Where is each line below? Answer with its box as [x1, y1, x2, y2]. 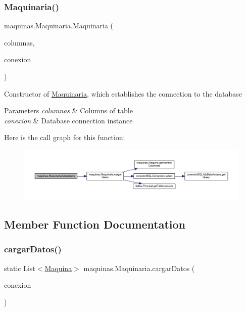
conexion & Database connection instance [4, 115, 133, 125]
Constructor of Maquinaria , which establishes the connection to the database [4, 88, 242, 99]
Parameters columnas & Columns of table [4, 105, 133, 116]
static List [4, 262, 35, 273]
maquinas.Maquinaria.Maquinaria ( [4, 20, 114, 31]
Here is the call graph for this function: [4, 132, 125, 143]
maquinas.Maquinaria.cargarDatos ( [83, 262, 195, 273]
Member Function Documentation [4, 216, 186, 232]
